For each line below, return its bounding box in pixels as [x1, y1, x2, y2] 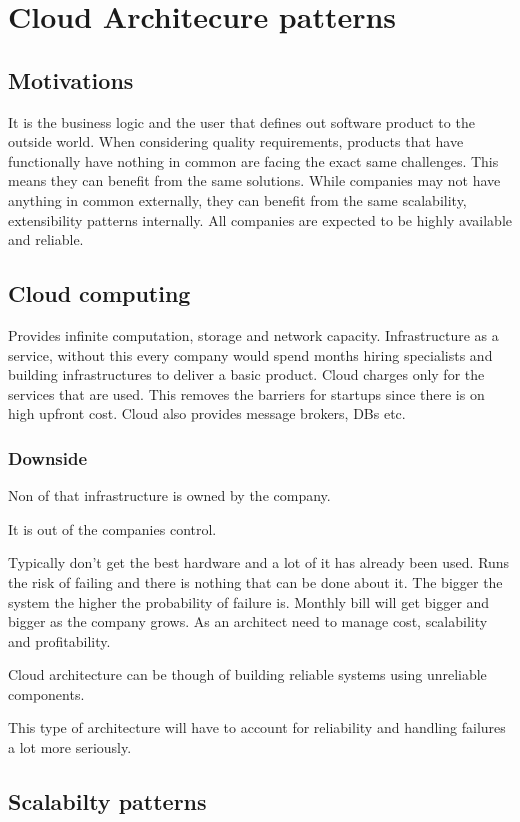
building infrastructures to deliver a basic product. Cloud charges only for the [8, 364, 485, 385]
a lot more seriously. [8, 737, 132, 758]
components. [8, 683, 85, 704]
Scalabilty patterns [8, 786, 207, 817]
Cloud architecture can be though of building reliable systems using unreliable [8, 664, 487, 685]
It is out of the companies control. [8, 518, 217, 539]
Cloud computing [8, 278, 191, 309]
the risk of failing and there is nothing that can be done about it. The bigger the [8, 571, 503, 592]
